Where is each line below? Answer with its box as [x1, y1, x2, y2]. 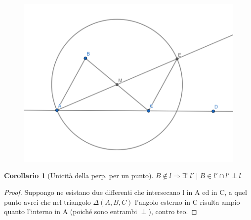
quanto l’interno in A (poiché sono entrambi [4, 206, 137, 217]
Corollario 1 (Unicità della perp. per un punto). [4, 170, 154, 181]
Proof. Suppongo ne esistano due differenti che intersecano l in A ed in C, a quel [4, 187, 247, 197]
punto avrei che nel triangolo [4, 196, 91, 207]
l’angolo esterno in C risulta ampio [134, 196, 240, 207]
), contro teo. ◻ [148, 206, 197, 217]
